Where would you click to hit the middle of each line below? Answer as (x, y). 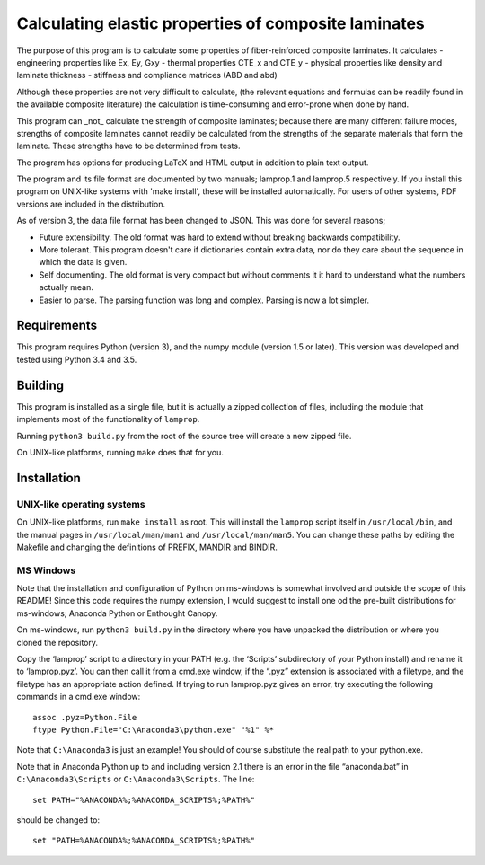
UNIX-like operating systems (81, 504)
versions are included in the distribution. (91, 204)
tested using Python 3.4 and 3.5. (77, 359)
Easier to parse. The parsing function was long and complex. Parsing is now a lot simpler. (204, 300)
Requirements (57, 326)
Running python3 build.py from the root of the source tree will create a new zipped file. (184, 436)
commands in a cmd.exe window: (79, 697)
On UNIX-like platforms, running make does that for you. (120, 452)
